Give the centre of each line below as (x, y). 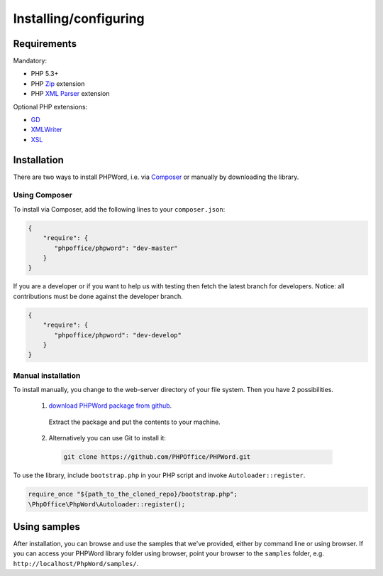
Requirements (45, 44)
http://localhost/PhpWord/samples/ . (76, 563)
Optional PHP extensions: (50, 107)
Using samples (47, 527)
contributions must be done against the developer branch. (98, 296)
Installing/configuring (79, 18)
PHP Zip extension (58, 83)
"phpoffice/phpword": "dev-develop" (118, 335)
